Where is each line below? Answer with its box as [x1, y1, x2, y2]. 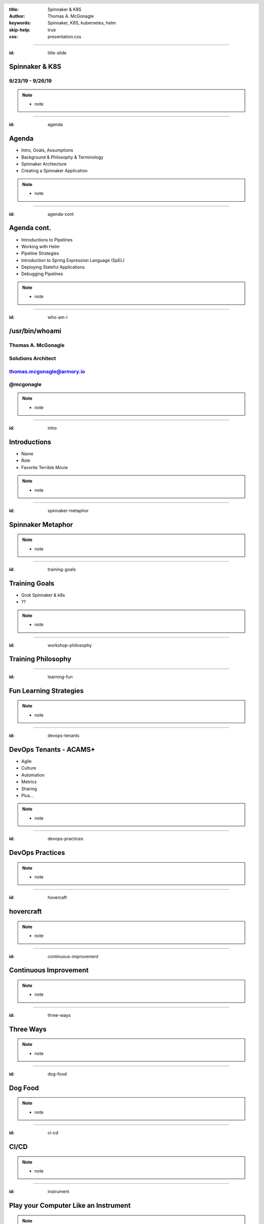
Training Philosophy [9, 655, 72, 663]
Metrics [21, 779, 37, 785]
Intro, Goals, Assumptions [21, 147, 73, 153]
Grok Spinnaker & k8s [21, 592, 66, 598]
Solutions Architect [9, 355, 56, 362]
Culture [21, 765, 37, 771]
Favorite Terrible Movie [21, 464, 68, 470]
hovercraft [9, 907, 42, 916]
